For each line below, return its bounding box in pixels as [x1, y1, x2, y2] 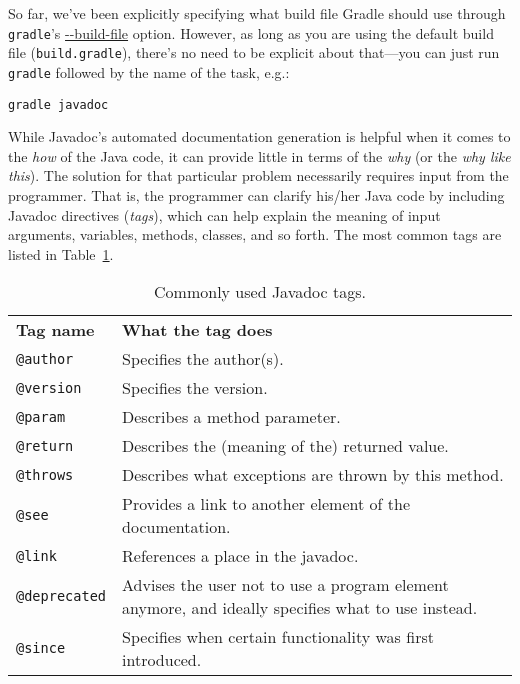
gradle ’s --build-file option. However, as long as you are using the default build [8, 22, 494, 43]
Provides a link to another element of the [122, 492, 410, 516]
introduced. [122, 648, 202, 672]
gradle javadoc [8, 97, 109, 112]
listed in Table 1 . [8, 243, 114, 264]
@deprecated [16, 588, 107, 605]
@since [16, 640, 66, 657]
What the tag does [122, 318, 273, 342]
